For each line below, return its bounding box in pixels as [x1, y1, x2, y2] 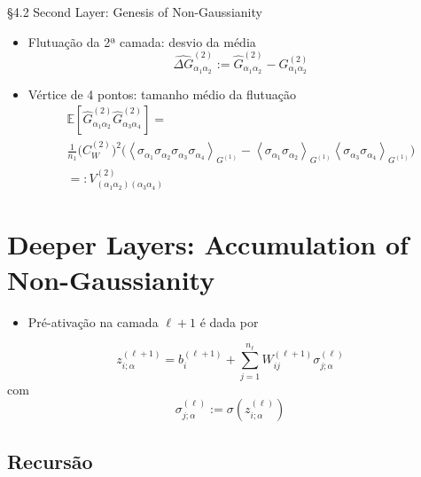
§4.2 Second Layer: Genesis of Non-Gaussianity [7, 3, 262, 20]
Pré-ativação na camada [27, 312, 159, 331]
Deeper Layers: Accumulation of [7, 226, 409, 262]
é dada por [199, 312, 259, 331]
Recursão [7, 447, 93, 474]
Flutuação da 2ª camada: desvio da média [27, 32, 256, 51]
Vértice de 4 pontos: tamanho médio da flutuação [27, 84, 297, 103]
